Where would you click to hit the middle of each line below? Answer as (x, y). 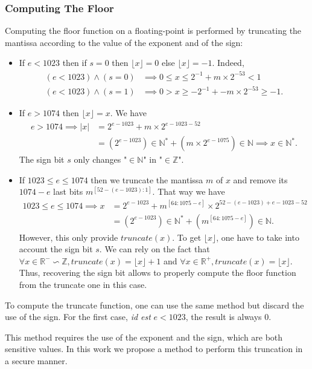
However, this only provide (68, 237)
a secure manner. (36, 360)
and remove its (260, 179)
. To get (187, 237)
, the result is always (224, 317)
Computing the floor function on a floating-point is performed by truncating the (153, 31)
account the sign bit (56, 249)
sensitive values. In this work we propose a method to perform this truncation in (154, 349)
